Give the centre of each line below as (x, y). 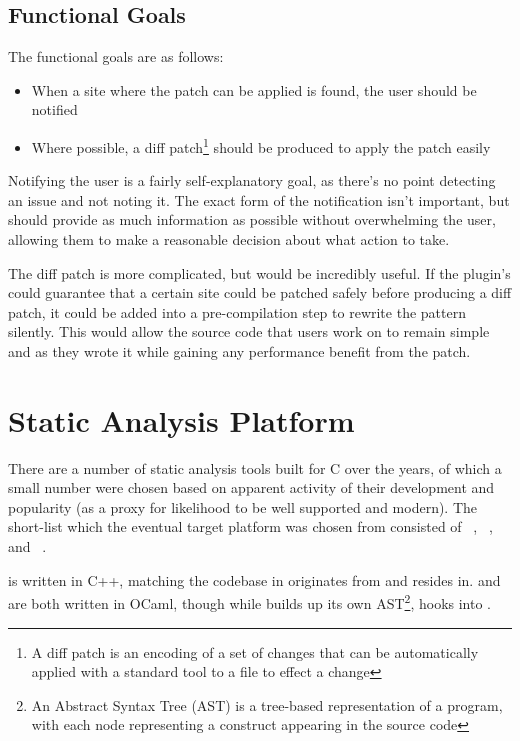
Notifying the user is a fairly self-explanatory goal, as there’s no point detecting (252, 180)
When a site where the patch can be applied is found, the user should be (254, 89)
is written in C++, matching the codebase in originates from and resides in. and (254, 579)
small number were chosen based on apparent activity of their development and (251, 487)
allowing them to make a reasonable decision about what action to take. (229, 239)
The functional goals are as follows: (116, 56)
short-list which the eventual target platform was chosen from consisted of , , (250, 526)
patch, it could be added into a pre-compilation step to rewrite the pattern (237, 311)
